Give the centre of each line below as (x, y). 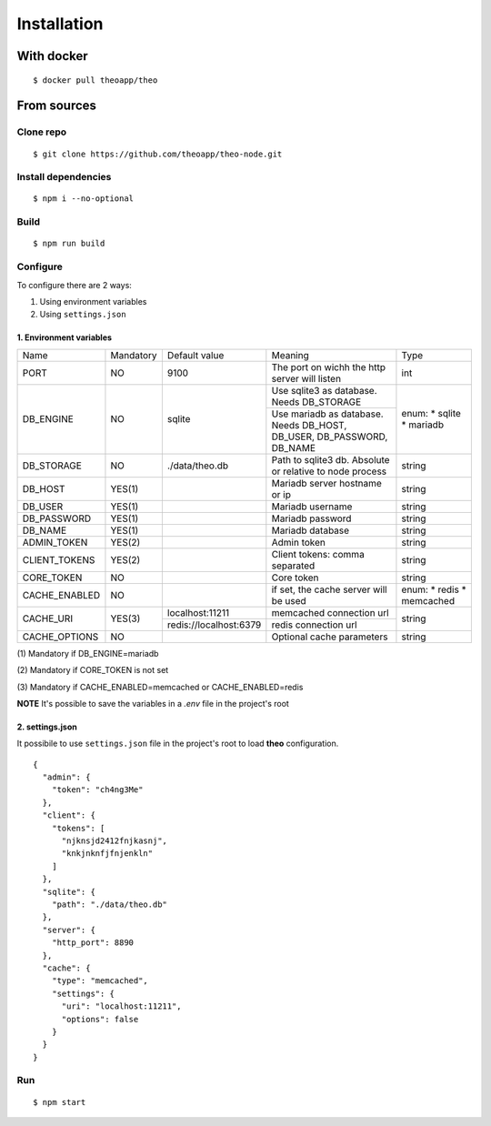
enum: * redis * (434, 589)
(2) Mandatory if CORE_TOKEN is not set (93, 670)
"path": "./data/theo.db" (110, 905)
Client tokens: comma (318, 554)
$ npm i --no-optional (84, 199)
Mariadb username (312, 507)
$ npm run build (69, 244)
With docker (52, 56)
